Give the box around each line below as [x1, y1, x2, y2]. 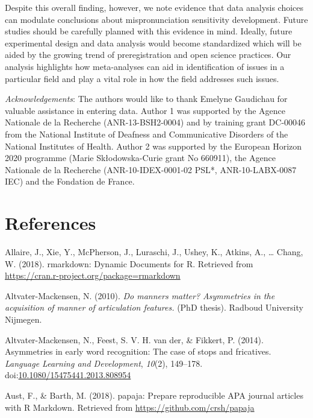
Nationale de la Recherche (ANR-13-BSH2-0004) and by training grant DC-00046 [5, 116, 306, 128]
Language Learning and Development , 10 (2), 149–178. [5, 356, 203, 369]
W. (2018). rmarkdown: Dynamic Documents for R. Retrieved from [5, 257, 253, 270]
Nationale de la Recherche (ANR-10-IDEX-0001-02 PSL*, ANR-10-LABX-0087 [5, 163, 297, 176]
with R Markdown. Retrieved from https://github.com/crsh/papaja [5, 401, 255, 413]
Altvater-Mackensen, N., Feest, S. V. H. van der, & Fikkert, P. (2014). [5, 333, 264, 346]
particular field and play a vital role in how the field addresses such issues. [5, 72, 279, 84]
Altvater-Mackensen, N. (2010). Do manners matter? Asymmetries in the [5, 289, 275, 302]
